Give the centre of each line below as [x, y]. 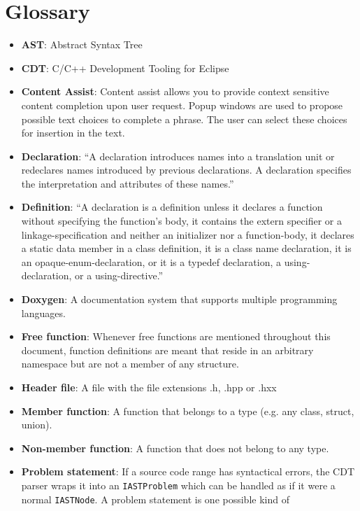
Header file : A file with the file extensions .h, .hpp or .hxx [149, 387]
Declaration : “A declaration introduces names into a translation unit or [178, 156]
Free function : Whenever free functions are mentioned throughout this [176, 336]
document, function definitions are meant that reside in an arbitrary [167, 350]
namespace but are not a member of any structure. [130, 364]
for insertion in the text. [73, 133]
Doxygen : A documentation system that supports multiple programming [179, 299]
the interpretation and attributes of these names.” [128, 183]
